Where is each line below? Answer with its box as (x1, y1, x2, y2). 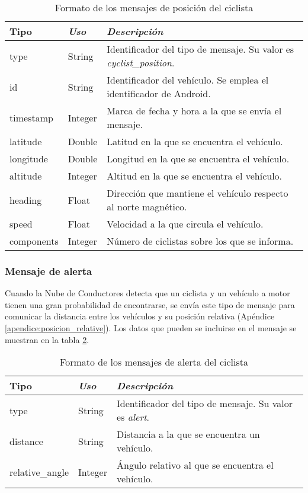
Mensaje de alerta (5, 263, 92, 278)
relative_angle (9, 465, 69, 479)
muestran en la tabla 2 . (5, 333, 89, 345)
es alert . (117, 410, 149, 424)
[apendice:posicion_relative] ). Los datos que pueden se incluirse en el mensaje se (5, 322, 297, 334)
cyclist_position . (107, 56, 175, 69)
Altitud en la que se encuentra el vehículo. (107, 169, 283, 183)
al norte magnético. (107, 200, 187, 213)
